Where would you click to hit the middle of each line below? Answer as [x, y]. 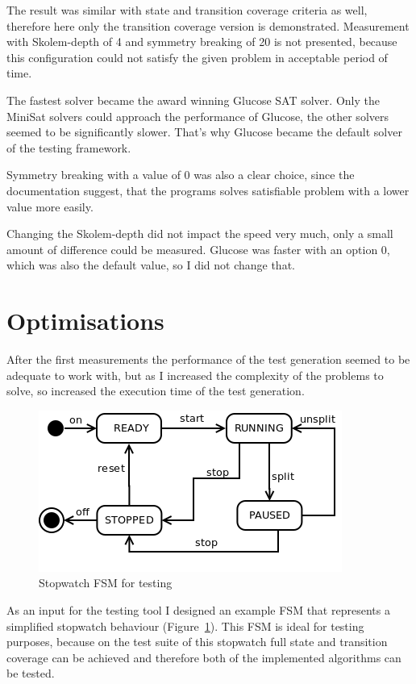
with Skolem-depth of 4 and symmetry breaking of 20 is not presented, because [202, 42]
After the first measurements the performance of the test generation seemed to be [208, 359]
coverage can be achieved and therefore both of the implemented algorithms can [204, 657]
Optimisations [85, 321]
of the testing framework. [69, 147]
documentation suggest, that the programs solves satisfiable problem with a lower [208, 190]
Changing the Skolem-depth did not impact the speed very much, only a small [200, 234]
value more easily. [50, 206]
